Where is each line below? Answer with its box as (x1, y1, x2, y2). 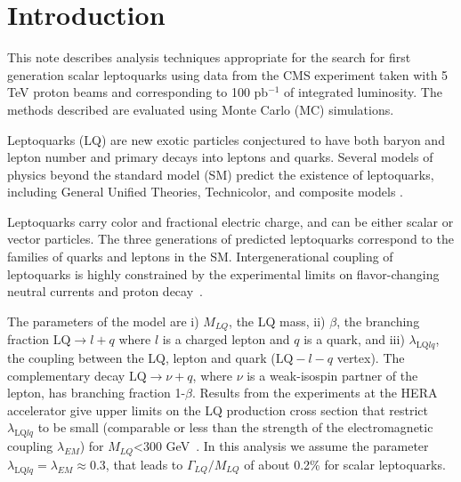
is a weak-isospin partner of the (247, 366, 418, 384)
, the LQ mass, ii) (229, 311, 326, 330)
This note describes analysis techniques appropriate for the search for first (7, 48, 411, 67)
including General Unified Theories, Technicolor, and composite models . (7, 182, 403, 201)
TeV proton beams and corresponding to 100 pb (7, 83, 269, 101)
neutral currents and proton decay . (7, 282, 203, 301)
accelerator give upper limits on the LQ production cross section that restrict (7, 400, 428, 419)
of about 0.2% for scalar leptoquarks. (244, 454, 446, 473)
